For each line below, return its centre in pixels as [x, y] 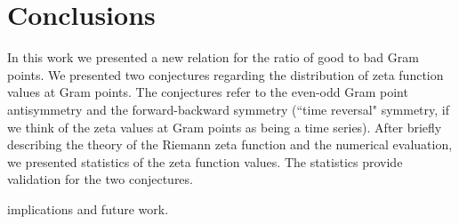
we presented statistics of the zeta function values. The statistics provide [205, 161]
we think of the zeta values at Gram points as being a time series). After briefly [225, 127]
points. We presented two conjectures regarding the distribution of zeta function [225, 74]
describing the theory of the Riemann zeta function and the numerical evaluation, [230, 144]
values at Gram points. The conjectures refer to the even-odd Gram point [208, 92]
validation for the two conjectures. [100, 179]
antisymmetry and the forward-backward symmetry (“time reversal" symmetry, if [228, 109]
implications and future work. [88, 208]
